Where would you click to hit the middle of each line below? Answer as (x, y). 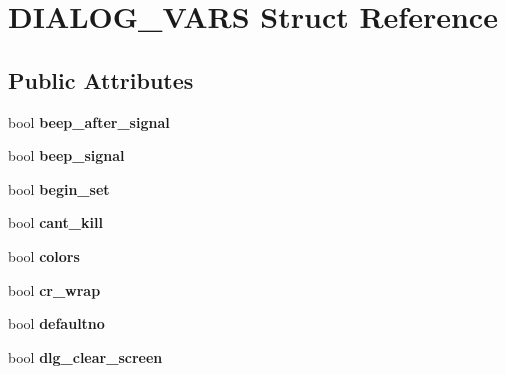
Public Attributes (101, 79)
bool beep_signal (66, 155)
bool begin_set (59, 188)
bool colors (44, 255)
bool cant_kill (55, 222)
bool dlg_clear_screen (85, 356)
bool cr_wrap (54, 289)
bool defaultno (56, 323)
